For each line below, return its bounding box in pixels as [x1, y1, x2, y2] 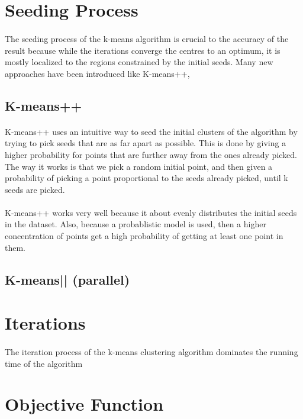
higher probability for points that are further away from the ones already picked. [5, 148, 298, 160]
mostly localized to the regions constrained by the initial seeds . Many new [5, 56, 273, 68]
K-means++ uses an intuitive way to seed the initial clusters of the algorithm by [5, 125, 298, 137]
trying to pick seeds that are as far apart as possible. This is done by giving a [5, 137, 286, 149]
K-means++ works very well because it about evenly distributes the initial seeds [5, 206, 297, 218]
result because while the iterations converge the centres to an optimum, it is [5, 44, 281, 56]
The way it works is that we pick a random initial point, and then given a [5, 160, 273, 172]
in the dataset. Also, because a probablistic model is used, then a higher [5, 218, 266, 230]
